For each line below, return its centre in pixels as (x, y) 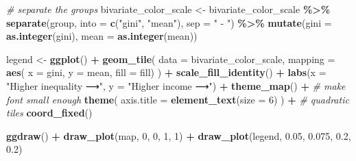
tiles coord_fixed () (49, 113)
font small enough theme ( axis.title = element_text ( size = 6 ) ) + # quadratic (178, 99)
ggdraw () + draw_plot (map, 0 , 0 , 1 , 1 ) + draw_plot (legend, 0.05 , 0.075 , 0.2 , (179, 135)
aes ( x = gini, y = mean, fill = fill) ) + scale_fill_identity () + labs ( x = (166, 72)
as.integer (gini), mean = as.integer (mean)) (102, 36)
